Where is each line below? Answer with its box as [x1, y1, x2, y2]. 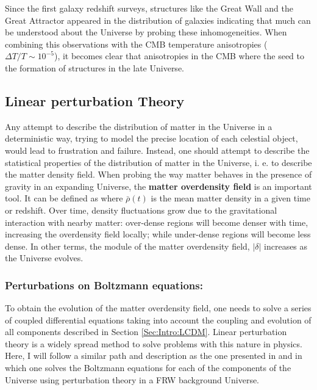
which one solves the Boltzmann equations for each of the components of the [5, 361, 291, 374]
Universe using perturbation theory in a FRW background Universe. [5, 373, 260, 386]
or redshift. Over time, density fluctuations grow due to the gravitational [5, 203, 277, 216]
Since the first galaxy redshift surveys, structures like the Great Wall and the [5, 2, 293, 14]
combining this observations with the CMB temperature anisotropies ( [5, 37, 268, 50]
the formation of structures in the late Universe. [5, 61, 184, 74]
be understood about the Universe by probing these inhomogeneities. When [5, 26, 287, 38]
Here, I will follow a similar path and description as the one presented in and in [5, 349, 302, 362]
